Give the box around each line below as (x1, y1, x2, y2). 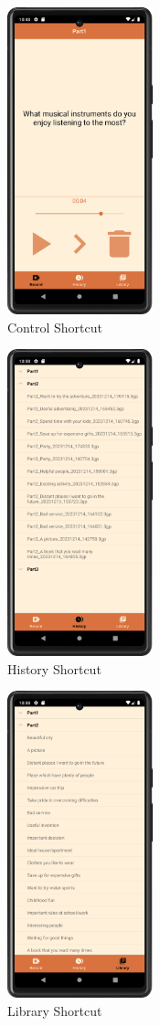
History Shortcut (7, 659, 101, 678)
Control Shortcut (7, 317, 102, 336)
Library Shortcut (7, 1000, 102, 1020)
